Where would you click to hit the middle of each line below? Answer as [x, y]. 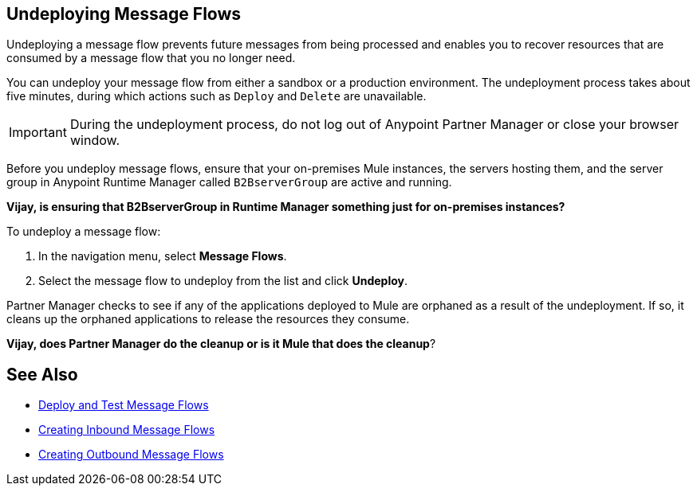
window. [95, 141]
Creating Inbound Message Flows [127, 430]
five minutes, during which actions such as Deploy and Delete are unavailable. [217, 96]
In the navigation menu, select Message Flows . [163, 256]
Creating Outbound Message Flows [131, 455]
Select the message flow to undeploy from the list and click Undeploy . [223, 281]
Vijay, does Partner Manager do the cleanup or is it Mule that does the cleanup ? [221, 344]
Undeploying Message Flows [124, 14]
